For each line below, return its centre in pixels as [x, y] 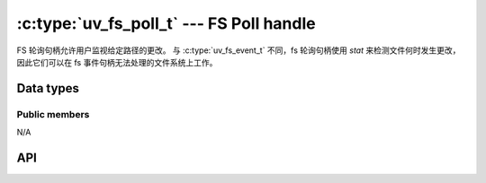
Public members [53, 114]
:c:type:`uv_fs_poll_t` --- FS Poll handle [166, 23]
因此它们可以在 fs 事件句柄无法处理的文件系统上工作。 [117, 62]
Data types [48, 88]
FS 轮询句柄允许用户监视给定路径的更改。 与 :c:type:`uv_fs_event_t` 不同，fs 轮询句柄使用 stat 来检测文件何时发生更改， [238, 50]
